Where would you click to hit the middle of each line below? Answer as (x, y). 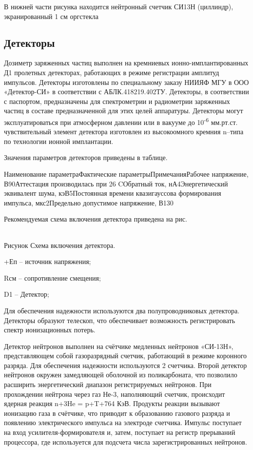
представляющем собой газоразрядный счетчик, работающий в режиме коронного (126, 356)
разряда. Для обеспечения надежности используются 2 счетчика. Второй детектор (126, 365)
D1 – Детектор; (27, 294)
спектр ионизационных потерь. (50, 330)
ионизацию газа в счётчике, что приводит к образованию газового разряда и (117, 413)
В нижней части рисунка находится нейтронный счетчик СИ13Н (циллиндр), (119, 6)
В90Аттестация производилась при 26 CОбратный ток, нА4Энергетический (116, 183)
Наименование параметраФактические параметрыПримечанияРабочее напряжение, (126, 174)
